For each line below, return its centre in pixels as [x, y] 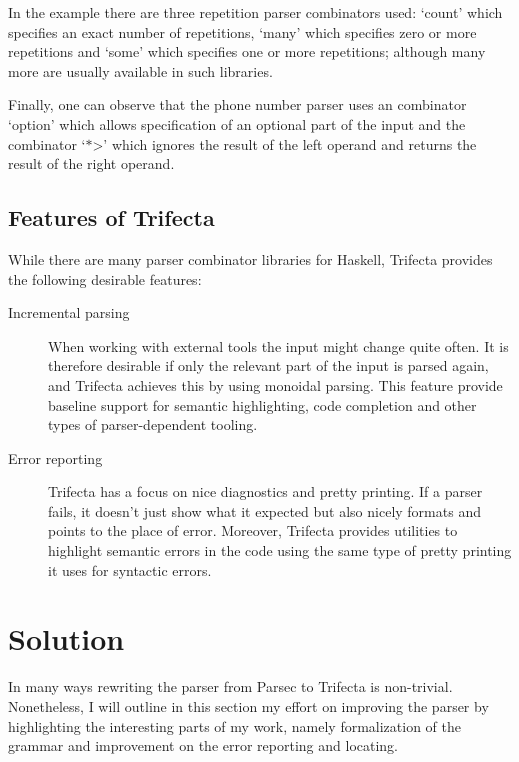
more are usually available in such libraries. [140, 70]
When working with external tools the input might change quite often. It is [278, 345]
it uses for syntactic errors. [130, 569]
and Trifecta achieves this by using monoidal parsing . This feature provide [275, 384]
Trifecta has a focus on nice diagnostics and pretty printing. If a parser [265, 491]
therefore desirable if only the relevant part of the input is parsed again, [268, 365]
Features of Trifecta [111, 217]
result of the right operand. [91, 163]
